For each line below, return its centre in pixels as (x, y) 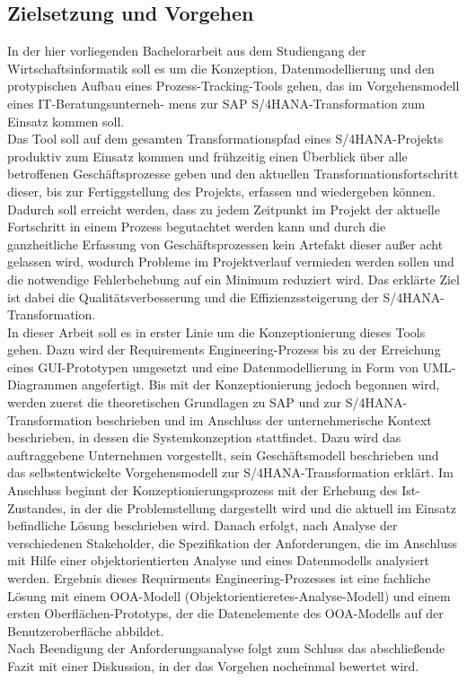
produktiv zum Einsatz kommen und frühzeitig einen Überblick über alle (207, 156)
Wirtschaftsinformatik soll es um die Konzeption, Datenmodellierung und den (221, 68)
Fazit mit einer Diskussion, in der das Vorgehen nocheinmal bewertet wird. (213, 665)
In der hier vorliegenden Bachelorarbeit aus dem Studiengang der (187, 51)
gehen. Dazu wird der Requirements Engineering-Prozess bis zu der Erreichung (224, 349)
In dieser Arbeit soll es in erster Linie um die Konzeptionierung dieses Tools (216, 332)
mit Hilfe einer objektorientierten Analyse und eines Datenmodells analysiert (219, 560)
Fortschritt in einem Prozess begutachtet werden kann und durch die (197, 227)
